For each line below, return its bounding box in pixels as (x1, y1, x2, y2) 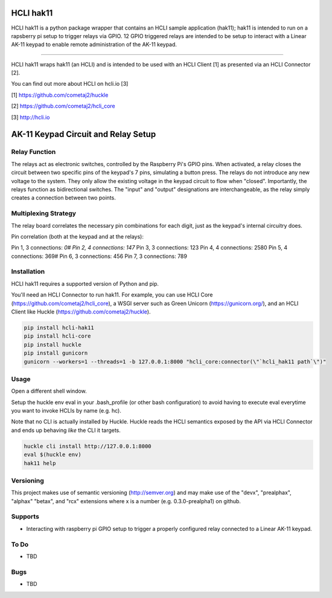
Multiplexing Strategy (11, 209, 77, 217)
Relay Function (11, 148, 56, 156)
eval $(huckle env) (24, 451, 81, 458)
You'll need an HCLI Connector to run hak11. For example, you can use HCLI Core (11, 291, 213, 298)
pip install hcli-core (24, 333, 91, 339)
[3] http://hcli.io (11, 114, 50, 121)
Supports (11, 512, 39, 521)
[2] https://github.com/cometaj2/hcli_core (11, 103, 115, 110)
